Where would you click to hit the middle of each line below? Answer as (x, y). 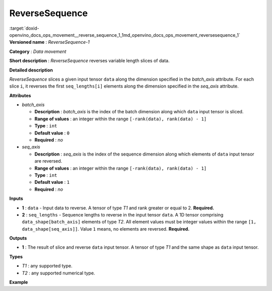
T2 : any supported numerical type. (58, 273)
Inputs (16, 198)
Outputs (18, 238)
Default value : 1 (52, 182)
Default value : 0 (52, 133)
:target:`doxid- (24, 28)
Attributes (20, 95)
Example (19, 282)
